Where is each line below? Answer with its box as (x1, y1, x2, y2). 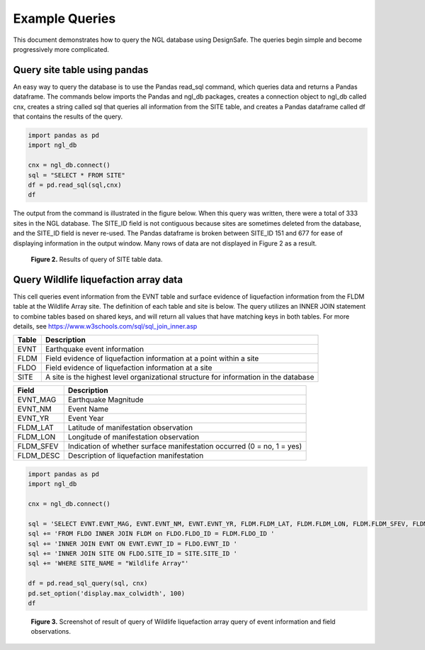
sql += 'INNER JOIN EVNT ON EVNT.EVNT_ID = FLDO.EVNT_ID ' (28, 539, 237, 548)
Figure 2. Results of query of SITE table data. (30, 255, 163, 263)
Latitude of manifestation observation (67, 423, 193, 433)
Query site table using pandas (13, 64, 149, 76)
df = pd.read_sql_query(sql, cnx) (28, 579, 148, 588)
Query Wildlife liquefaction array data (13, 273, 183, 285)
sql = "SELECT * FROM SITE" (28, 171, 125, 179)
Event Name (67, 404, 109, 414)
